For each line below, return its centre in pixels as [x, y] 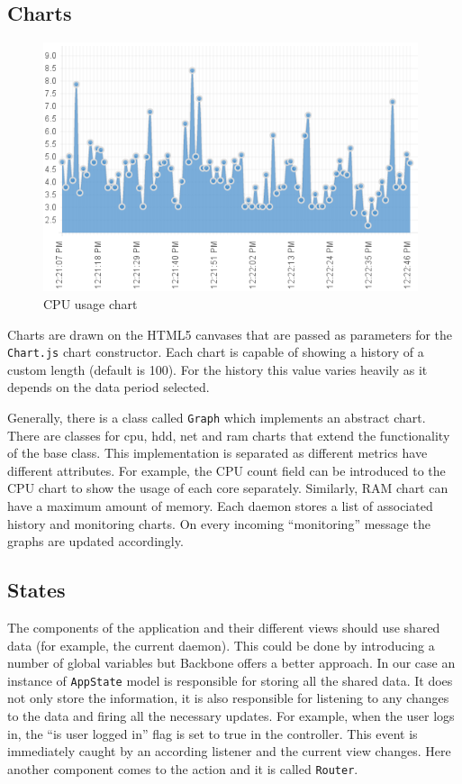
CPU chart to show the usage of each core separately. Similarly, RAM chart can [228, 488]
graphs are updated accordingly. [95, 541]
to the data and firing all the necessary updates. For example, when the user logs [231, 715]
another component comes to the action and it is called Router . [183, 768]
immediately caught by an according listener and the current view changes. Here [229, 751]
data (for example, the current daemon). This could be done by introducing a [221, 645]
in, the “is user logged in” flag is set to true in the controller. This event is [213, 733]
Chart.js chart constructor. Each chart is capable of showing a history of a [216, 352]
